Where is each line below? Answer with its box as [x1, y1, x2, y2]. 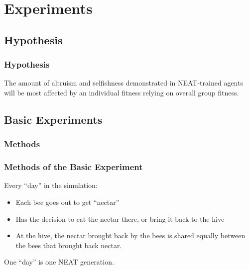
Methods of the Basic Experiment [4, 161, 143, 173]
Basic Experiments [4, 111, 103, 127]
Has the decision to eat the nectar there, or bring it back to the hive [15, 213, 225, 224]
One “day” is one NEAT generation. [4, 257, 114, 267]
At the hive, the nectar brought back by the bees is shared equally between [15, 230, 246, 241]
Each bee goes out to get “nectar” [15, 197, 120, 207]
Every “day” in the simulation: [4, 180, 98, 190]
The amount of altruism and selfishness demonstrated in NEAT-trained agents [4, 78, 243, 88]
